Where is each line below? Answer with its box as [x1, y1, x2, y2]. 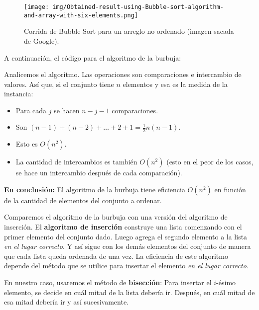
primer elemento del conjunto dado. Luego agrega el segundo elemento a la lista [4, 231, 248, 241]
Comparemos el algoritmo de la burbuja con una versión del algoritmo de [4, 212, 228, 222]
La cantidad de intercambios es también [15, 156, 137, 167]
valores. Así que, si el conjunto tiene [4, 78, 114, 89]
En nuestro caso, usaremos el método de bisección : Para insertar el [4, 277, 212, 288]
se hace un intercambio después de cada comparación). [15, 167, 182, 178]
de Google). [24, 35, 59, 46]
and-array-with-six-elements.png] [24, 11, 138, 19]
